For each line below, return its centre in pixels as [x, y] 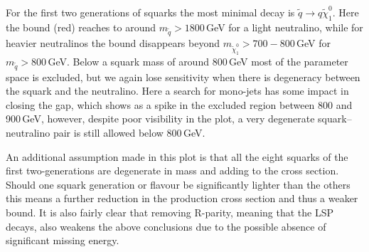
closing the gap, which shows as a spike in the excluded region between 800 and [179, 104]
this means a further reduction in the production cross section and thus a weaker [182, 198]
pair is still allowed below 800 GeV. [129, 132]
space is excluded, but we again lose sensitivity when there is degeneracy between [183, 77]
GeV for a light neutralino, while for [285, 27]
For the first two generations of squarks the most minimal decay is [150, 12]
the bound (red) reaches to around [81, 27]
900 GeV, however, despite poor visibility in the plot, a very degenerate [160, 119]
